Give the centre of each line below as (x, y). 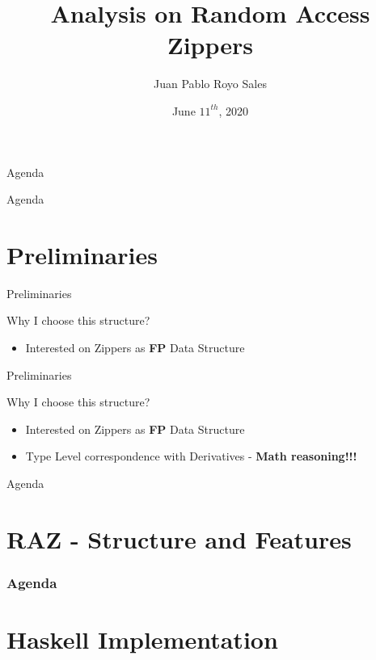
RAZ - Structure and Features (179, 538)
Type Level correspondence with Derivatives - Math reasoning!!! (191, 456)
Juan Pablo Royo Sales (210, 84)
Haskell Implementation (142, 639)
